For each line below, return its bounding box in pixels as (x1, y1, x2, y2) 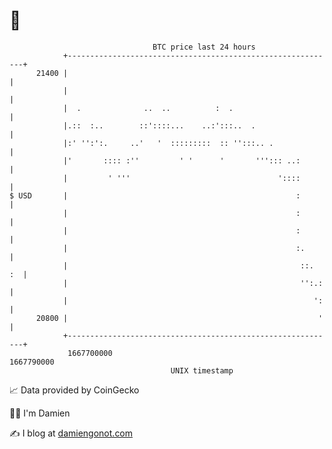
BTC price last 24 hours (152, 42, 256, 52)
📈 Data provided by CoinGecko (9, 384, 140, 396)
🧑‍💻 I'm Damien (9, 407, 71, 419)
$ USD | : (9, 190, 301, 201)
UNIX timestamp (170, 365, 234, 376)
